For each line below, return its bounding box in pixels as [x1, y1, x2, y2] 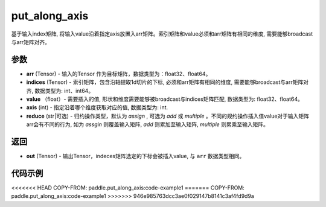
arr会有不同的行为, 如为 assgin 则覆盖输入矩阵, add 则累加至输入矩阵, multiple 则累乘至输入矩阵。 [26, 121, 269, 128]
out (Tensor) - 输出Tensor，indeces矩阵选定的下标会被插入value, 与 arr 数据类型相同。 [26, 153, 245, 160]
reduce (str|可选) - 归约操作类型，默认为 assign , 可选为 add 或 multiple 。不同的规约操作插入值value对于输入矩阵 [26, 112, 310, 119]
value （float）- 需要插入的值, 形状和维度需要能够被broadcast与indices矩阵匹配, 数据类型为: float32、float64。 [26, 95, 303, 103]
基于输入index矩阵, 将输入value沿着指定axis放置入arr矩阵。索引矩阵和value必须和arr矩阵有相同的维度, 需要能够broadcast [11, 30, 313, 37]
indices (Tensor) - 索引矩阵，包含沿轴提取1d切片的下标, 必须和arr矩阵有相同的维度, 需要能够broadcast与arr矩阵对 [26, 78, 309, 86]
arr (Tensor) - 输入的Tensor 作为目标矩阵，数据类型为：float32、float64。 [26, 70, 211, 77]
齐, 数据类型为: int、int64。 [26, 87, 94, 94]
